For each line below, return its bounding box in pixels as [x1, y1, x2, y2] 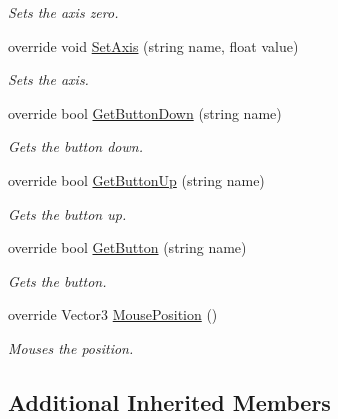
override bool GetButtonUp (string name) [8, 169, 265, 190]
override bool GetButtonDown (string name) [8, 102, 282, 123]
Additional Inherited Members [8, 386, 331, 417]
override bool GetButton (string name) [8, 237, 247, 258]
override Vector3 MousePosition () [8, 304, 218, 325]
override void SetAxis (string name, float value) [8, 35, 299, 56]
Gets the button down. [8, 136, 143, 157]
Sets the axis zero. [8, 2, 119, 22]
